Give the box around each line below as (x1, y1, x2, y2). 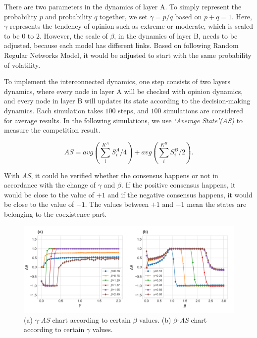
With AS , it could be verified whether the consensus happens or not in (4, 170, 218, 180)
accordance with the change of (4, 180, 96, 190)
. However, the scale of (39, 30, 108, 41)
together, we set (100, 11, 148, 21)
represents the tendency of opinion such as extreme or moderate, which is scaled (9, 21, 253, 31)
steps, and (118, 105, 149, 115)
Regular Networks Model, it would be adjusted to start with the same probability (4, 49, 252, 60)
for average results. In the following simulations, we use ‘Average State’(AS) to (4, 115, 243, 125)
